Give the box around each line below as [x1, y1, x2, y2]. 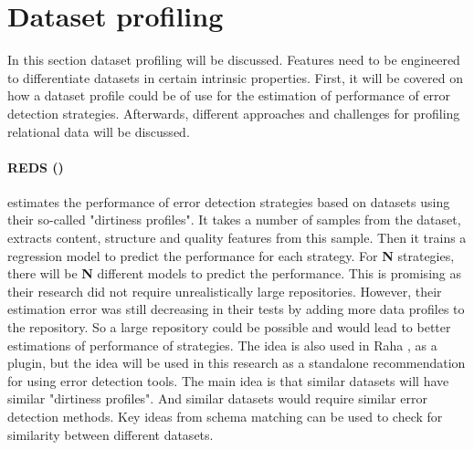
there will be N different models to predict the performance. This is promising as [7, 264, 461, 283]
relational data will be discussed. [7, 121, 190, 141]
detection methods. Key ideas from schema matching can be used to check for [7, 407, 443, 426]
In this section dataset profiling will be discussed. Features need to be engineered [7, 50, 460, 69]
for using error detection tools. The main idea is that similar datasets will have [7, 371, 449, 390]
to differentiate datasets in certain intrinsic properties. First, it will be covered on [7, 68, 464, 87]
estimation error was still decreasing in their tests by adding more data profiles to [7, 299, 465, 319]
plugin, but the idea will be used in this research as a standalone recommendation [7, 353, 466, 372]
